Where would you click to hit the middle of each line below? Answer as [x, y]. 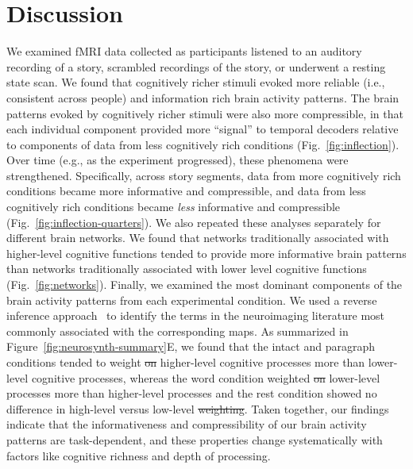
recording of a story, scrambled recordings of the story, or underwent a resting [196, 66]
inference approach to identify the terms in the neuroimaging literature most [196, 315]
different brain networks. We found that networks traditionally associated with [198, 238]
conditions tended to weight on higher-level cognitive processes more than [186, 362]
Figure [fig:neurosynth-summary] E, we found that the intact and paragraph [191, 346]
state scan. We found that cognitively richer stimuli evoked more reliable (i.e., [196, 82]
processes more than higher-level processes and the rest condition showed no [192, 393]
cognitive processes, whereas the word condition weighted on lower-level [206, 377]
